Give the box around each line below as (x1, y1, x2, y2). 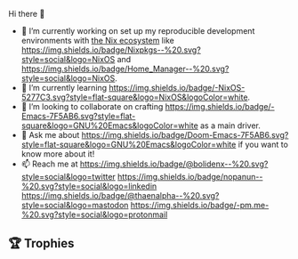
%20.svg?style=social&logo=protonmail (20, 209, 168, 220)
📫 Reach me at (20, 158, 78, 169)
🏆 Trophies (8, 236, 75, 251)
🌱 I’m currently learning (20, 83, 108, 93)
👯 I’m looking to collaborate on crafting (20, 101, 164, 111)
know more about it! (20, 149, 95, 159)
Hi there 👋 (8, 9, 45, 19)
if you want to (238, 139, 288, 150)
